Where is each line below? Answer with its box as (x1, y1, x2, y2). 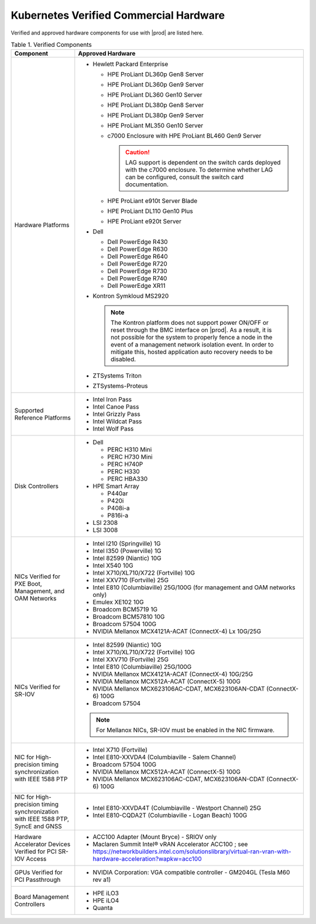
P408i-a (107, 504, 130, 512)
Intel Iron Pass (92, 396, 132, 404)
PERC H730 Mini (107, 453, 153, 461)
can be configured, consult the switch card (125, 173, 244, 181)
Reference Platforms (14, 414, 71, 422)
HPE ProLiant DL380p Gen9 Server (107, 111, 204, 119)
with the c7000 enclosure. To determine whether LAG (125, 166, 273, 174)
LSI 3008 (92, 526, 118, 534)
